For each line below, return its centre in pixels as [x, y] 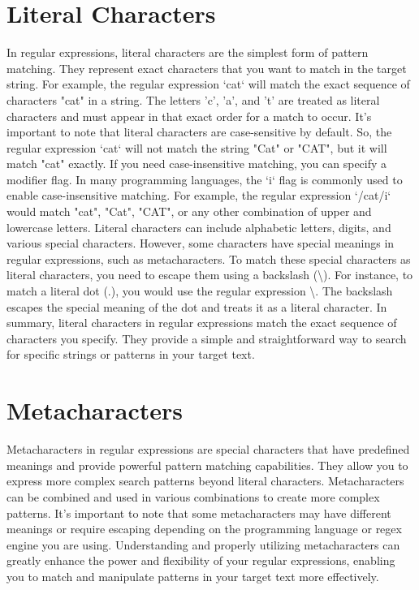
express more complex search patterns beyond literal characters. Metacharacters [205, 481]
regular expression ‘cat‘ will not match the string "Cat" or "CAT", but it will [197, 147]
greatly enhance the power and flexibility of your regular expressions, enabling [201, 560]
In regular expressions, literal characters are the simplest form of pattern [188, 52]
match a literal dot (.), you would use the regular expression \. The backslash [200, 291]
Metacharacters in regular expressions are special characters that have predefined [208, 449]
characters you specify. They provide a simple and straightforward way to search [207, 338]
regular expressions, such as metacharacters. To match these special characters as [209, 258]
